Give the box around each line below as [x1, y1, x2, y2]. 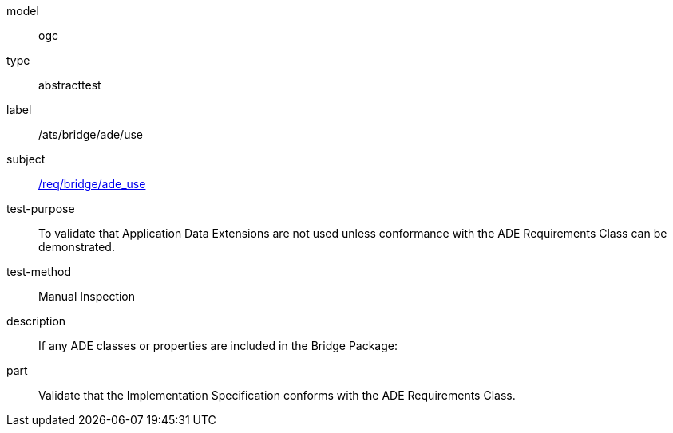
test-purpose [6, 202, 75, 215]
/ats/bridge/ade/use [38, 128, 143, 141]
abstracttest [38, 78, 101, 92]
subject [6, 152, 46, 166]
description [6, 314, 66, 328]
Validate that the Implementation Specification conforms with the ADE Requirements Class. [38, 388, 516, 402]
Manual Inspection [38, 289, 136, 303]
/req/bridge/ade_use [38, 177, 146, 191]
